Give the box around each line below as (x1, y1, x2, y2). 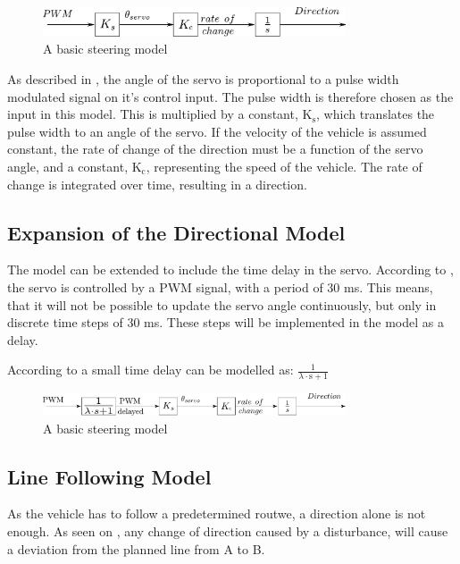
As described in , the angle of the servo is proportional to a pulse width (7, 69, 399, 88)
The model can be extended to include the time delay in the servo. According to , (7, 260, 454, 279)
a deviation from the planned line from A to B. (7, 539, 265, 558)
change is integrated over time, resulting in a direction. (7, 174, 307, 193)
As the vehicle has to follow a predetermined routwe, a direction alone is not (7, 504, 426, 523)
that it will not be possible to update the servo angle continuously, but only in (7, 295, 437, 314)
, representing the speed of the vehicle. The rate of (146, 156, 422, 175)
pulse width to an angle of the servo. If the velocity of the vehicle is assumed (7, 122, 427, 140)
